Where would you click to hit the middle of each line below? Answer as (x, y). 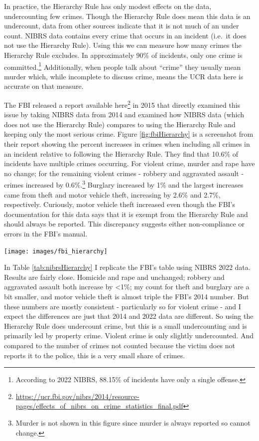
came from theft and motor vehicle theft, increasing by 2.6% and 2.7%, (112, 194)
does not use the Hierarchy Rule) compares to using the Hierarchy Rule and (120, 124)
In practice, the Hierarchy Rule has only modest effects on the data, (108, 6)
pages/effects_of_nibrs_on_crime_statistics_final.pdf (99, 406)
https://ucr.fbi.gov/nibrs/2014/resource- (77, 396)
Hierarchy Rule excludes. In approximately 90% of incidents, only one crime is (123, 55)
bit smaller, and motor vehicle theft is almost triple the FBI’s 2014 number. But (127, 297)
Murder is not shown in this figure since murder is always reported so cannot (133, 423)
